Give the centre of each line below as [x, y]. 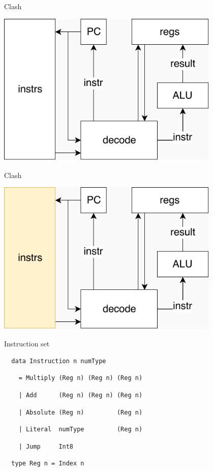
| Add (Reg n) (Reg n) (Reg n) [81, 395]
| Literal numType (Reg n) [81, 430]
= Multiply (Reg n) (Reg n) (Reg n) [81, 378]
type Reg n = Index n [48, 464]
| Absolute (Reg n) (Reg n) [81, 412]
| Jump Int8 [46, 446]
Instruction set [27, 344]
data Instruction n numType [59, 361]
